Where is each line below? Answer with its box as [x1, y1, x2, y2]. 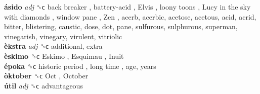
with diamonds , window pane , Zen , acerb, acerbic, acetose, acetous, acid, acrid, [4, 11, 256, 22]
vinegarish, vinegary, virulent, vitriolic [4, 31, 122, 41]
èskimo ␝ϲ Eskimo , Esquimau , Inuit [4, 50, 124, 61]
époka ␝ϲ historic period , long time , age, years [4, 60, 156, 71]
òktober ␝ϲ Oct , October [4, 70, 89, 81]
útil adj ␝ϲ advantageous [4, 80, 83, 90]
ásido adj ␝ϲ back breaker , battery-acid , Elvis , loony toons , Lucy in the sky [4, 2, 251, 12]
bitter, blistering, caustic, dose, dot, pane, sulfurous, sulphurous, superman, [4, 21, 238, 32]
